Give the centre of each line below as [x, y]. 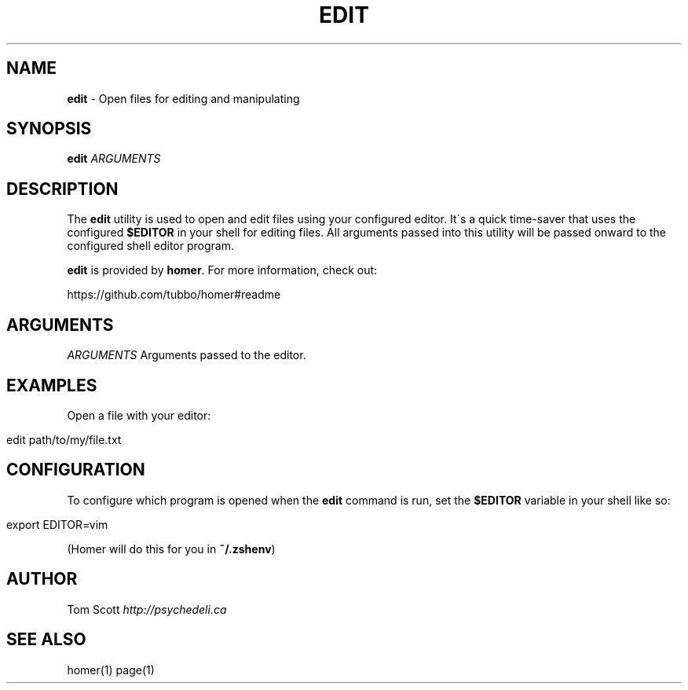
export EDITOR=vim [57, 524]
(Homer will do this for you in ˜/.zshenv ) [171, 549]
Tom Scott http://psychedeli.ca [147, 609]
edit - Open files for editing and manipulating [183, 98]
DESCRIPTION [62, 189]
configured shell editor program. [150, 246]
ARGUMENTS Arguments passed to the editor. [187, 355]
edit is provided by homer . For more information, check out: [222, 270]
